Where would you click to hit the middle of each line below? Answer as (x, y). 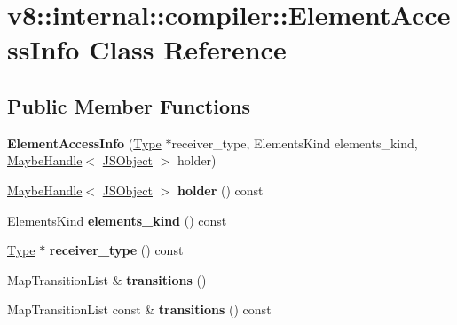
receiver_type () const (116, 250)
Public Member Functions (129, 105)
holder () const (220, 190)
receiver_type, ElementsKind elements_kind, (295, 143)
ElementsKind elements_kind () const (117, 220)
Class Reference (188, 49)
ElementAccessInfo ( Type (84, 143)
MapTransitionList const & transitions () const (139, 309)
